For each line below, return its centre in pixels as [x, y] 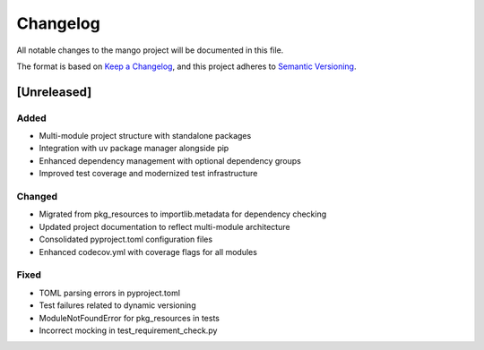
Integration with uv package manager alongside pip [134, 149]
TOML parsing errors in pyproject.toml [110, 293]
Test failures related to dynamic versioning [117, 305]
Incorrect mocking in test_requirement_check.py [128, 330]
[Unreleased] [54, 92]
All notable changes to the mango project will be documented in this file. [150, 50]
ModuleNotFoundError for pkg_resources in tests [129, 318]
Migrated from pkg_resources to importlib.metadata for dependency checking [183, 214]
